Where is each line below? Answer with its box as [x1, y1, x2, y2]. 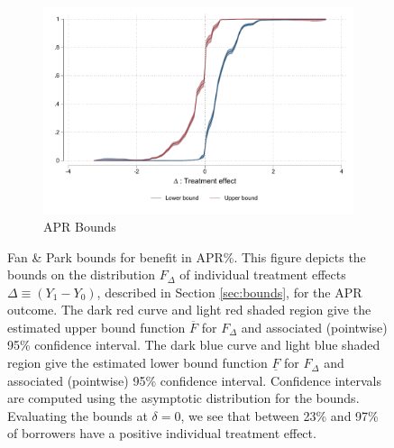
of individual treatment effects [179, 265, 346, 284]
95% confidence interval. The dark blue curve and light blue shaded [7, 335, 380, 354]
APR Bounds [43, 216, 116, 235]
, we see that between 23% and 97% [180, 406, 379, 425]
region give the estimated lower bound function [7, 353, 268, 372]
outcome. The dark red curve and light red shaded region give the [7, 300, 371, 319]
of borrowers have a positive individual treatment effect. [7, 424, 316, 443]
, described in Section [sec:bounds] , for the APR [96, 282, 362, 301]
